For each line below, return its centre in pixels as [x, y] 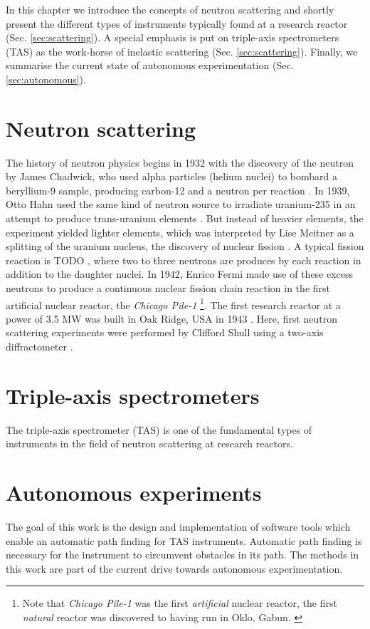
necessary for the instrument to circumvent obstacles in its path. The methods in [183, 555]
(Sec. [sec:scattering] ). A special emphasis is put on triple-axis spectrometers [173, 37]
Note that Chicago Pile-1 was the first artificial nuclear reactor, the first [180, 603]
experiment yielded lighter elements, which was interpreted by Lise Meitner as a [180, 232]
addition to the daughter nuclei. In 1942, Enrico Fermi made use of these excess [180, 274]
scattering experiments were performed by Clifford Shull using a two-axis [165, 332]
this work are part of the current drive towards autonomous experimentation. [174, 568]
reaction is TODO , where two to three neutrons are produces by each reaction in [184, 260]
